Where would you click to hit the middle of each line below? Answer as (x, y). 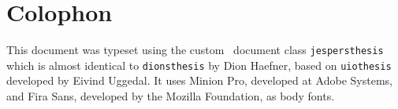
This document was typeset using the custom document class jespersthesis (195, 50)
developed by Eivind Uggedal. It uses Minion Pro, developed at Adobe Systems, (199, 80)
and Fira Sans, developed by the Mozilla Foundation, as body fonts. (171, 96)
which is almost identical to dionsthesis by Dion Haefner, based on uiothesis (199, 65)
